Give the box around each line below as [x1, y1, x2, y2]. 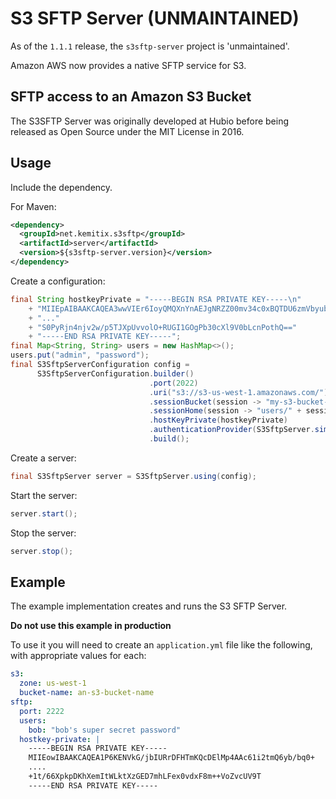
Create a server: [10, 452, 77, 464]
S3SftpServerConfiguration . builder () [36, 368, 195, 379]
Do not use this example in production [10, 620, 172, 632]
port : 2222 [19, 706, 65, 716]
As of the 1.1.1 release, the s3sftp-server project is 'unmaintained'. [10, 40, 290, 52]
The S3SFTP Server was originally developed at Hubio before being [10, 115, 290, 127]
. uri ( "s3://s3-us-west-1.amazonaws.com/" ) [148, 387, 329, 397]
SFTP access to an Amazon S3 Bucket [10, 88, 252, 106]
